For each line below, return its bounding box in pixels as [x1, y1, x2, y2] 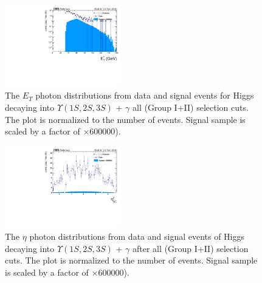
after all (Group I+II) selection [132, 242, 249, 254]
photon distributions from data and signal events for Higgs [35, 89, 254, 102]
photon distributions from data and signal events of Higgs [29, 230, 245, 243]
